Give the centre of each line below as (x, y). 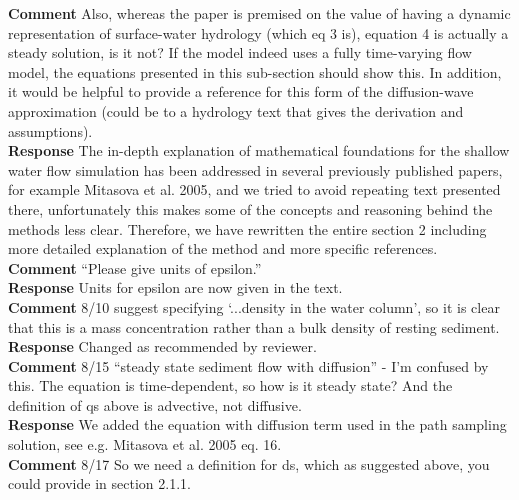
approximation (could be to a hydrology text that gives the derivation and (236, 110)
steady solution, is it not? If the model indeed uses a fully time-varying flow (240, 52)
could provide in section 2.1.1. (99, 483)
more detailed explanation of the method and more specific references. (223, 248)
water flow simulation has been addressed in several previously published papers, (255, 169)
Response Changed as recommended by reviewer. (162, 346)
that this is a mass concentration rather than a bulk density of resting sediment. (254, 326)
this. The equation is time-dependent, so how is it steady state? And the (230, 385)
